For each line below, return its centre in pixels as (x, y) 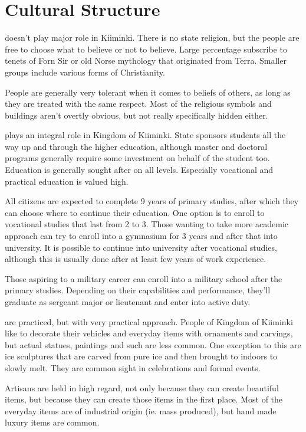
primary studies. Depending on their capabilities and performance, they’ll (138, 290)
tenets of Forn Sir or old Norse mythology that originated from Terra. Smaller (146, 60)
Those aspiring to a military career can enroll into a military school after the (144, 278)
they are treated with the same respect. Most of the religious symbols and (138, 104)
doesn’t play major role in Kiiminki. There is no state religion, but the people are (152, 37)
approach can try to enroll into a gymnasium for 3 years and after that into (141, 236)
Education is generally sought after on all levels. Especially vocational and (139, 170)
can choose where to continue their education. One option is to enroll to (135, 212)
